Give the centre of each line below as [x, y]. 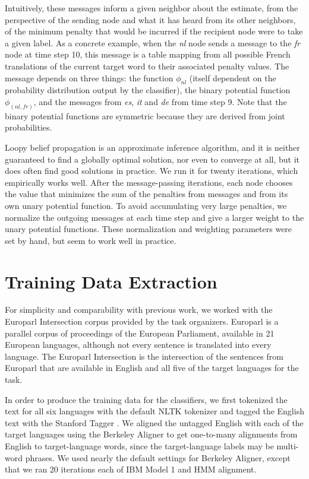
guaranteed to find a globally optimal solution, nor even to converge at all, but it [152, 159]
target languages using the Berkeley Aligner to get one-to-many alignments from [151, 434]
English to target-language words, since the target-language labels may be [139, 446]
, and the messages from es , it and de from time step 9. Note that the [160, 101]
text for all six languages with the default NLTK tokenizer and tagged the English [154, 411]
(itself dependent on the [233, 77]
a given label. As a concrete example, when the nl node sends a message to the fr [153, 42]
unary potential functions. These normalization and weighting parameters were [149, 229]
